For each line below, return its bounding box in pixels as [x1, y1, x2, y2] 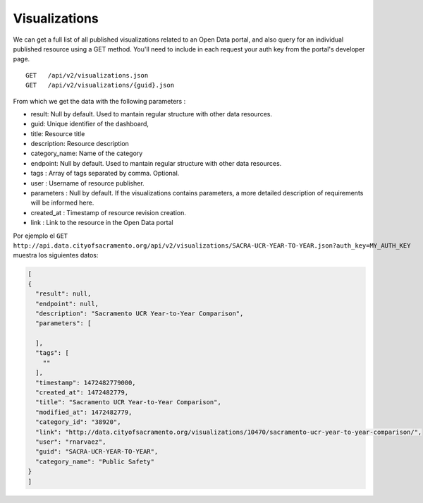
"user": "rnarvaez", [35, 437, 106, 446]
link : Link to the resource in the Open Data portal [30, 219, 173, 227]
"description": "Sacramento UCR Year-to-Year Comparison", [35, 309, 244, 317]
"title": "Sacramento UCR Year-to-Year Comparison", [35, 399, 221, 406]
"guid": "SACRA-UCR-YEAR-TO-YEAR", [35, 448, 159, 456]
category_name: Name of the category [30, 149, 143, 158]
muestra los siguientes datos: [13, 251, 99, 260]
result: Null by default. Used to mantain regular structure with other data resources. [30, 109, 273, 118]
